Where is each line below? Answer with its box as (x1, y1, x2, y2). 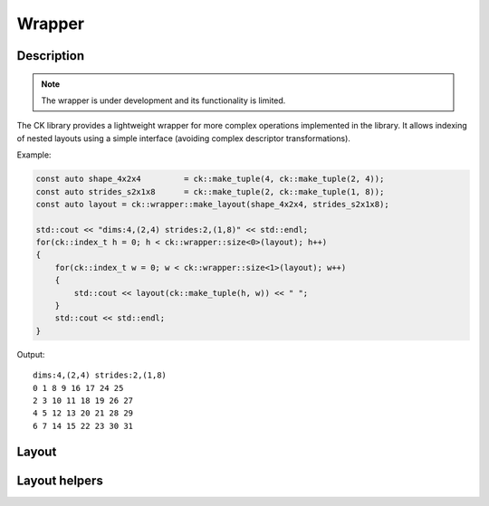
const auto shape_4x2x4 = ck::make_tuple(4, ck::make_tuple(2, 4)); (35, 174, 385, 185)
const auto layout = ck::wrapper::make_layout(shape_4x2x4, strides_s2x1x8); (35, 199, 389, 209)
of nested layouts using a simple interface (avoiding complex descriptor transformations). (16, 132, 350, 144)
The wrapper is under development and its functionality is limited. (41, 95, 286, 106)
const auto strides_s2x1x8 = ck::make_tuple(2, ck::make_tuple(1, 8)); (35, 186, 385, 196)
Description (16, 48, 85, 63)
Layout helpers (16, 473, 103, 488)
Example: (16, 149, 52, 160)
